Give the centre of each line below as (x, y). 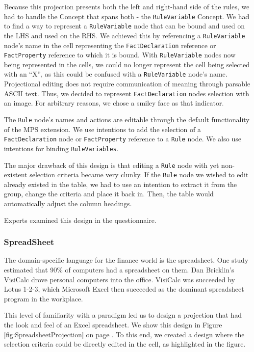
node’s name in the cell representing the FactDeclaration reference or (110, 45)
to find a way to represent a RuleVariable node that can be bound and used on (124, 26)
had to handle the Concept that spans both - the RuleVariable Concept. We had (127, 16)
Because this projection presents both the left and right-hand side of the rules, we (127, 6)
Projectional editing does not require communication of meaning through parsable (127, 84)
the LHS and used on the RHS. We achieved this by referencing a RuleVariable (125, 35)
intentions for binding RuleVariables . (61, 148)
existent (16, 175)
